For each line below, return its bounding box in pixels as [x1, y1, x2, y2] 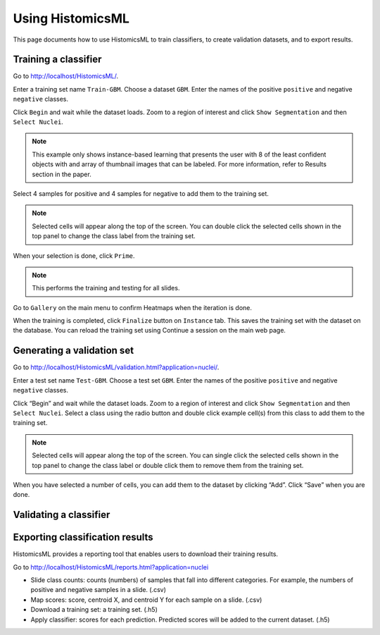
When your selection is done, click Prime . [13, 251, 135, 260]
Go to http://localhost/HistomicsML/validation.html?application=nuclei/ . [13, 363, 220, 371]
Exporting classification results [13, 531, 154, 543]
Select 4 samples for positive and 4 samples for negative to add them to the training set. [13, 189, 269, 197]
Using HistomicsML [13, 11, 130, 26]
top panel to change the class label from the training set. [32, 232, 196, 240]
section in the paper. [32, 170, 91, 178]
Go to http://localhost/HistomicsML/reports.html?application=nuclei [13, 562, 209, 571]
